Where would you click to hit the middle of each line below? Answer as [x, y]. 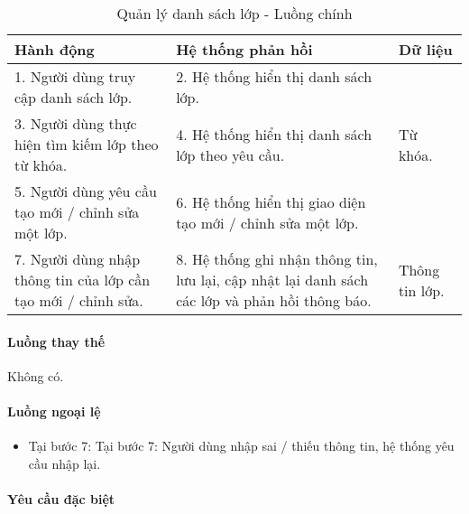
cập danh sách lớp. [74, 97]
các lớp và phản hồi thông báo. [274, 300]
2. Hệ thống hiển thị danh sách [274, 76]
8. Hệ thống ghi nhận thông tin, [277, 259]
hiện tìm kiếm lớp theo [87, 144]
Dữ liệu [425, 49]
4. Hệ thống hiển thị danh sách [274, 134]
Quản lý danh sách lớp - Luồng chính [234, 13]
